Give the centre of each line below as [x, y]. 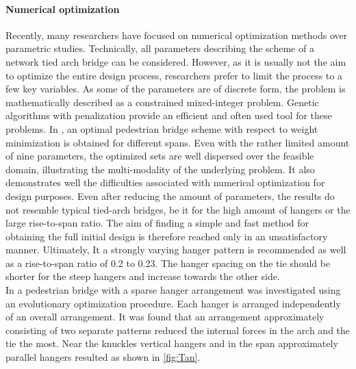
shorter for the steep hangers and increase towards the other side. [143, 276]
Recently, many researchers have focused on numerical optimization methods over [177, 35]
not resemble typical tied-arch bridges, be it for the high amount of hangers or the [178, 209]
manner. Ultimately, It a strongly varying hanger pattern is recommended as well [176, 250]
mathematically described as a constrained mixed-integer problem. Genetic [162, 102]
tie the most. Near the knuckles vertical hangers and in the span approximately [172, 343]
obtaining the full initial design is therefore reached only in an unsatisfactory [167, 236]
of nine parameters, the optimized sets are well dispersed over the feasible [160, 156]
